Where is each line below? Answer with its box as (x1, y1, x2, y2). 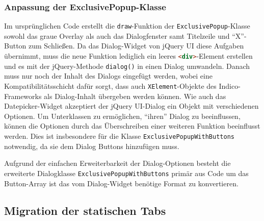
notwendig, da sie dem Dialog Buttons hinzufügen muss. (4, 140, 179, 151)
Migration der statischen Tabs (4, 203, 166, 218)
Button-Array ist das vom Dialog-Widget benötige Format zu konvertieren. (4, 178, 239, 188)
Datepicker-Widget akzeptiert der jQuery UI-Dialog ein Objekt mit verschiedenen (4, 101, 259, 111)
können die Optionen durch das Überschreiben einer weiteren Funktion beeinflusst (4, 120, 260, 131)
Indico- (219, 80, 241, 91)
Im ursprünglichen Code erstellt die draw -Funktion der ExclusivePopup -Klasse (4, 20, 250, 31)
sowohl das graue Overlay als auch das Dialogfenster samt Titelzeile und (4, 30, 230, 41)
